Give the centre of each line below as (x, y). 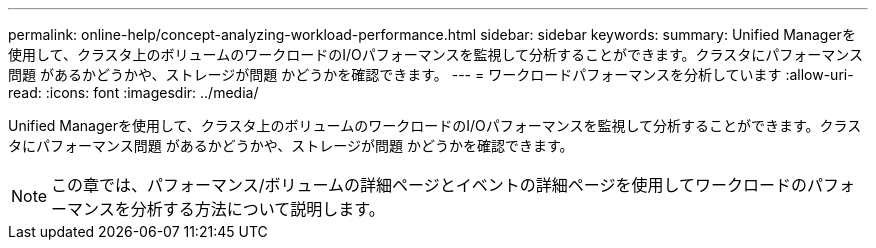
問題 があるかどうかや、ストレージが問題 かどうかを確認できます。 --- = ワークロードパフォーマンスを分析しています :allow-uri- (431, 74)
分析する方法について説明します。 (257, 209)
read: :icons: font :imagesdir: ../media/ (133, 92)
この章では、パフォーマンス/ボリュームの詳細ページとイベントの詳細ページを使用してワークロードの (429, 185)
